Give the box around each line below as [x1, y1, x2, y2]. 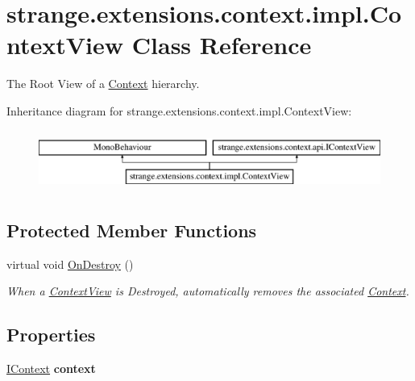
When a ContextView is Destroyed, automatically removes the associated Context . [6, 283, 409, 299]
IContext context [6, 360, 96, 377]
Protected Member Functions [6, 218, 257, 243]
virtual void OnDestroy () [6, 255, 134, 272]
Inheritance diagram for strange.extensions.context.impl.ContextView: [6, 102, 352, 119]
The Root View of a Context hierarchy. [6, 75, 200, 92]
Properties [6, 322, 96, 347]
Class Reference [131, 28, 312, 61]
